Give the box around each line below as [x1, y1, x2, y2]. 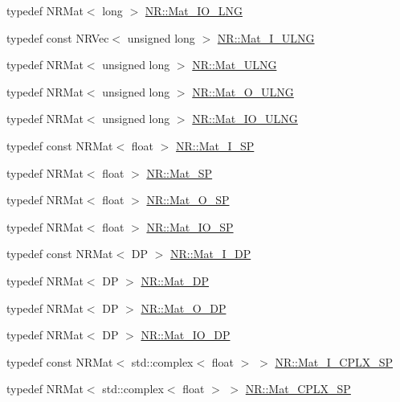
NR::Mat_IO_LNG [145, 2, 243, 18]
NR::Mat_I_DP [170, 245, 251, 262]
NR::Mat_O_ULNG [192, 83, 294, 100]
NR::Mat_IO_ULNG [192, 110, 298, 127]
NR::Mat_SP [146, 164, 213, 181]
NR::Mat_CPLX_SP [245, 380, 351, 397]
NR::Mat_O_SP [146, 191, 230, 208]
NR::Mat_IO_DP [141, 326, 231, 343]
